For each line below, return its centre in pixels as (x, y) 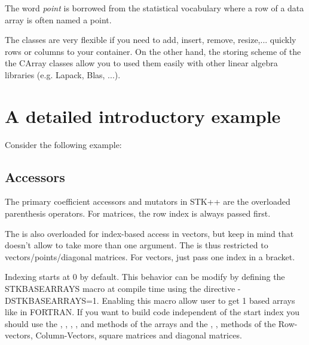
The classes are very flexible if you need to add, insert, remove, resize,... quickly (151, 40)
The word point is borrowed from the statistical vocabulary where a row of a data (154, 8)
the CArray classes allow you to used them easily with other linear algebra (141, 63)
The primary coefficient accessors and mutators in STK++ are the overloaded (148, 201)
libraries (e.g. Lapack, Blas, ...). (63, 74)
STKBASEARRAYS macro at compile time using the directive (120, 289)
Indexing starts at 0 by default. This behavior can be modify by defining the (145, 277)
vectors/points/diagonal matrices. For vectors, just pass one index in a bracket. (150, 256)
